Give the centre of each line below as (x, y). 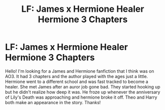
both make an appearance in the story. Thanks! (53, 102)
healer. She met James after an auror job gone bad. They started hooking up (83, 86)
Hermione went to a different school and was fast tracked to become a (77, 82)
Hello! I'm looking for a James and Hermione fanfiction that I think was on (80, 71)
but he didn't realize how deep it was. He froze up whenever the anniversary (83, 92)
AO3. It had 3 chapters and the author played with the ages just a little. (77, 76)
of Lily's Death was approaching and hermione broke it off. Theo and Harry (81, 97)
